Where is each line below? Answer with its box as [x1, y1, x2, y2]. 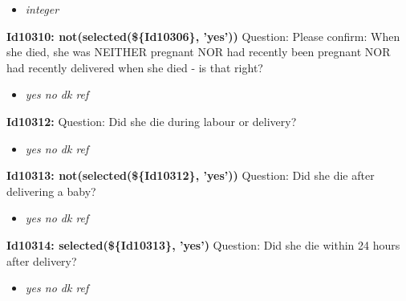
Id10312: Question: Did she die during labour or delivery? [6, 112, 297, 129]
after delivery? [6, 252, 77, 269]
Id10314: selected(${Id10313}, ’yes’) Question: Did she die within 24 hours [6, 236, 400, 253]
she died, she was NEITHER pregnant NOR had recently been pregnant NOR [6, 43, 391, 60]
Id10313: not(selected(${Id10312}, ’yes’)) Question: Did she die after [6, 167, 375, 184]
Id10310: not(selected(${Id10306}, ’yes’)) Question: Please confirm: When [6, 27, 400, 44]
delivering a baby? [6, 182, 96, 199]
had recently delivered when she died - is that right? [6, 59, 263, 75]
